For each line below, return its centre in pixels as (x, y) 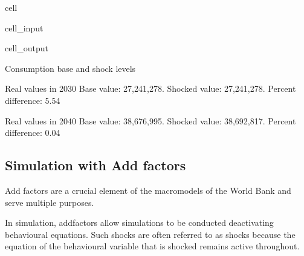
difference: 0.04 (33, 133)
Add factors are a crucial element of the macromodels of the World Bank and (148, 190)
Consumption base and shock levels (70, 68)
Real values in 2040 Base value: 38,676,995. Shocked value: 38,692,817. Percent (150, 120)
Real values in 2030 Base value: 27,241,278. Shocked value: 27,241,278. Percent (150, 88)
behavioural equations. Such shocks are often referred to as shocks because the (150, 234)
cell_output (27, 48)
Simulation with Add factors (95, 165)
